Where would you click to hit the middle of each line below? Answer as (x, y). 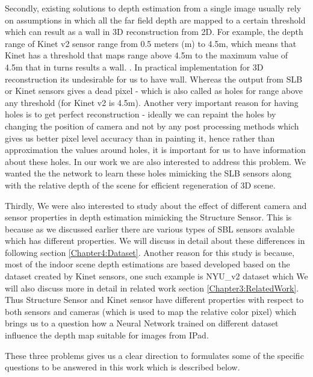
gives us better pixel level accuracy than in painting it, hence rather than (140, 138)
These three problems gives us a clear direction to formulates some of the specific (154, 355)
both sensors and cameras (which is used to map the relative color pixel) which (151, 311)
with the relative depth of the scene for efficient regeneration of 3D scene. (140, 185)
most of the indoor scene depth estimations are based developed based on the (147, 264)
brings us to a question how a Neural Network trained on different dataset (142, 323)
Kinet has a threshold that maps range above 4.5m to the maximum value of (147, 55)
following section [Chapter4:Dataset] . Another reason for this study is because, (150, 252)
